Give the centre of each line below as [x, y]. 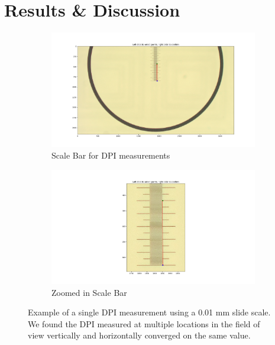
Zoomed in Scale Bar [89, 292]
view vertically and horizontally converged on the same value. [139, 335]
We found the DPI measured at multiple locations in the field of [144, 323]
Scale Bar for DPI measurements [111, 155]
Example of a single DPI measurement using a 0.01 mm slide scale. [149, 312]
